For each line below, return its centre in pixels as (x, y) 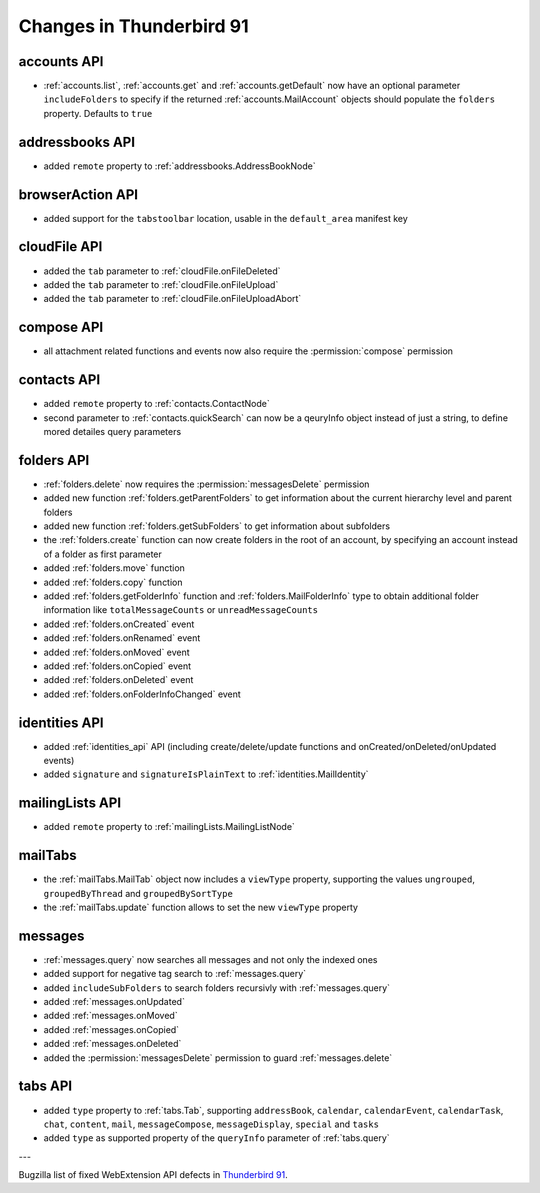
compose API (61, 327)
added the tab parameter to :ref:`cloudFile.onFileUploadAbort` (172, 299)
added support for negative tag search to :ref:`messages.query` (175, 974)
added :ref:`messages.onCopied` (111, 1029)
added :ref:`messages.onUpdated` (114, 1002)
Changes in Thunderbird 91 (133, 26)
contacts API (59, 380)
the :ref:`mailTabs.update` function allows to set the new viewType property (201, 907)
